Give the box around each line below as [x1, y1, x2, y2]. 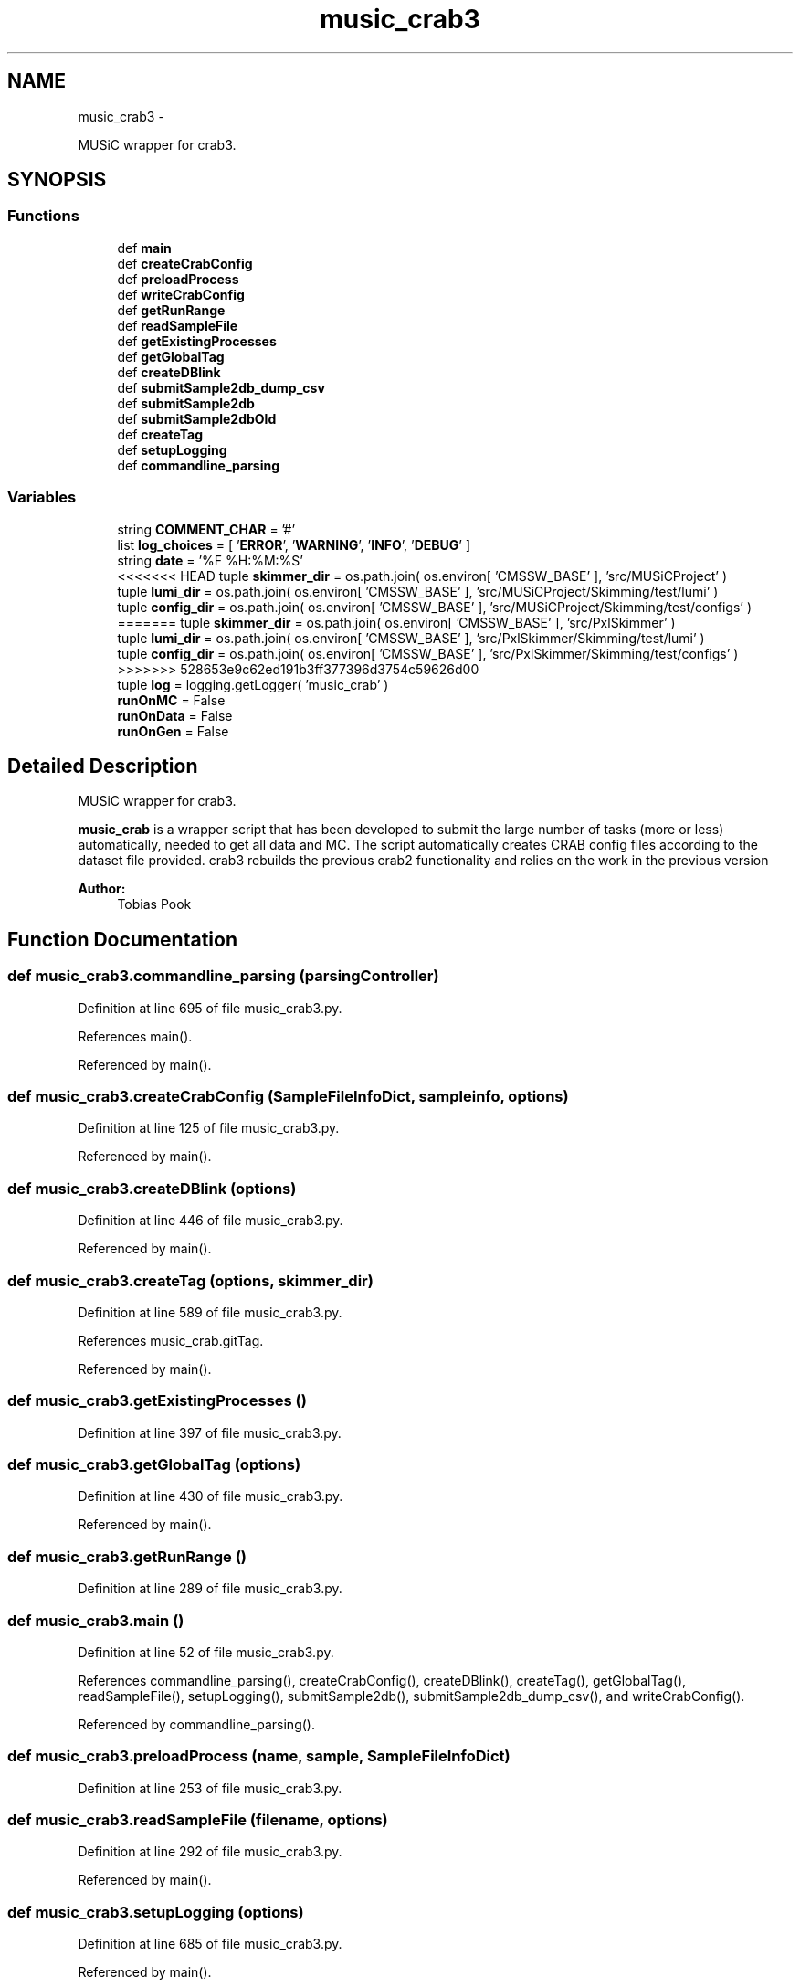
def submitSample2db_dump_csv [117, 379, 325, 396]
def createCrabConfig [117, 255, 253, 271]
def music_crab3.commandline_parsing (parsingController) [7, 967, 439, 986]
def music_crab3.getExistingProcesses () [7, 1391, 307, 1411]
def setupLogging [117, 441, 227, 458]
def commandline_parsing [117, 457, 280, 473]
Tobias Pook [117, 896, 192, 913]
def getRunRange [117, 301, 226, 318]
